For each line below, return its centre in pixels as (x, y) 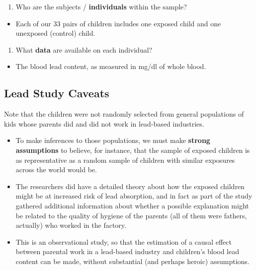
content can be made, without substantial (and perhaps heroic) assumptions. (132, 261)
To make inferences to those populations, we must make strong (113, 140)
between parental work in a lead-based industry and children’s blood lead (127, 251)
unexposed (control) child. (55, 33)
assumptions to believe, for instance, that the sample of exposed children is (133, 150)
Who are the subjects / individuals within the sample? (101, 6)
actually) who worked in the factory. (71, 225)
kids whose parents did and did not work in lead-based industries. (104, 123)
